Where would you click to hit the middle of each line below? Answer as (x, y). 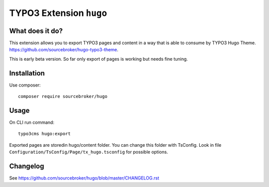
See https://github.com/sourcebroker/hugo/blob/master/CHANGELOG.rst (84, 178)
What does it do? (36, 31)
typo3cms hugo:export (44, 134)
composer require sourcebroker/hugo (63, 96)
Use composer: (25, 85)
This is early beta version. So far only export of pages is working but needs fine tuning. (99, 59)
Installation (27, 73)
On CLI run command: (32, 122)
